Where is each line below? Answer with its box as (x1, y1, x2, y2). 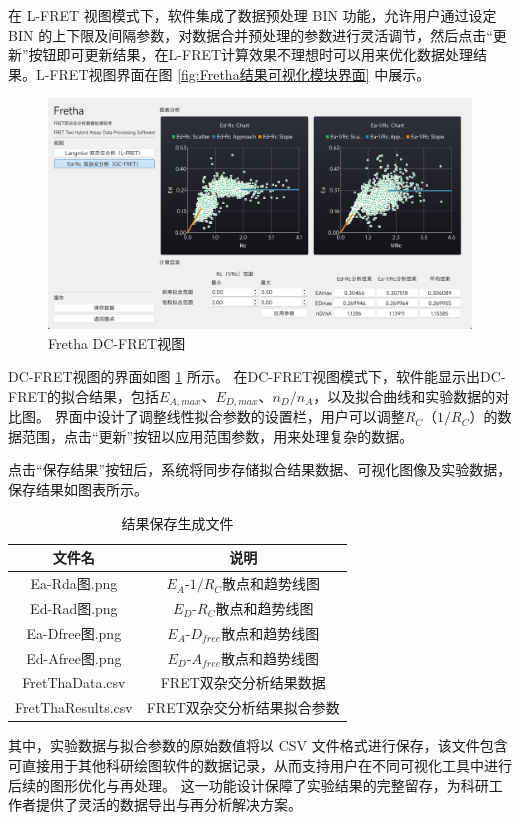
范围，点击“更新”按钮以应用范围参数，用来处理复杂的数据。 (21, 425, 414, 446)
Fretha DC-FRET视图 (48, 332, 186, 353)
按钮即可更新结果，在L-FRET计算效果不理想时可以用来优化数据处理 (28, 44, 474, 65)
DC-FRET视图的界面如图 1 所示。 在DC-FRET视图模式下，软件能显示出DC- (8, 366, 506, 387)
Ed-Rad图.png (30, 597, 118, 618)
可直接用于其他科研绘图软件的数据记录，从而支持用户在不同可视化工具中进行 (8, 754, 512, 775)
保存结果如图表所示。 (8, 479, 148, 500)
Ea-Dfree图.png (26, 622, 122, 643)
